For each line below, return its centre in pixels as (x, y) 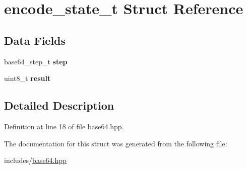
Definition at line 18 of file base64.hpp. (64, 126)
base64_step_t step (36, 61)
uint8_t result (27, 78)
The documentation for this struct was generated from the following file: (116, 143)
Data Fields (35, 40)
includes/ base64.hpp (35, 160)
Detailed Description (59, 105)
